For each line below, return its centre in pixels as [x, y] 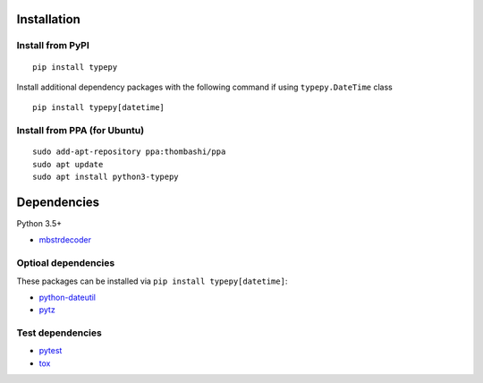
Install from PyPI [53, 46]
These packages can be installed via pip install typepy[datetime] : [152, 281]
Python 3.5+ [39, 223]
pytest [51, 351]
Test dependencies [59, 333]
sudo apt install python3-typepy [106, 177]
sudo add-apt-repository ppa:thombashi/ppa [129, 152]
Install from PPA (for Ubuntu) [80, 131]
